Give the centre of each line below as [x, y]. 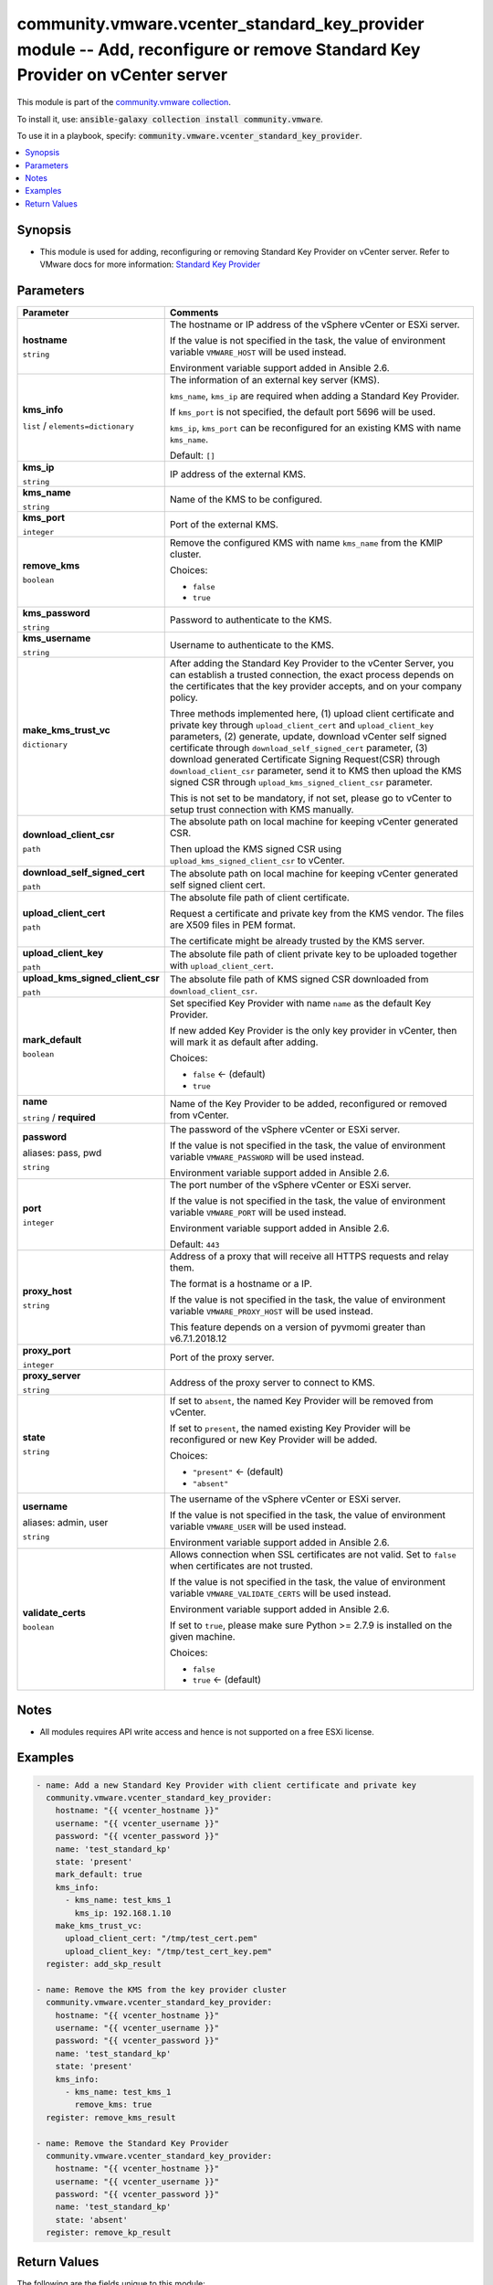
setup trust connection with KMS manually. [262, 810]
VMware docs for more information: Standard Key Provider [150, 264]
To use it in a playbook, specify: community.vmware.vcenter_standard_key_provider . [189, 135]
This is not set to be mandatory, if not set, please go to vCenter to [310, 798]
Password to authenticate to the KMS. [251, 620]
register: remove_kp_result [109, 2233]
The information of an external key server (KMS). [275, 380]
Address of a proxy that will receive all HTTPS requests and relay [309, 1257]
